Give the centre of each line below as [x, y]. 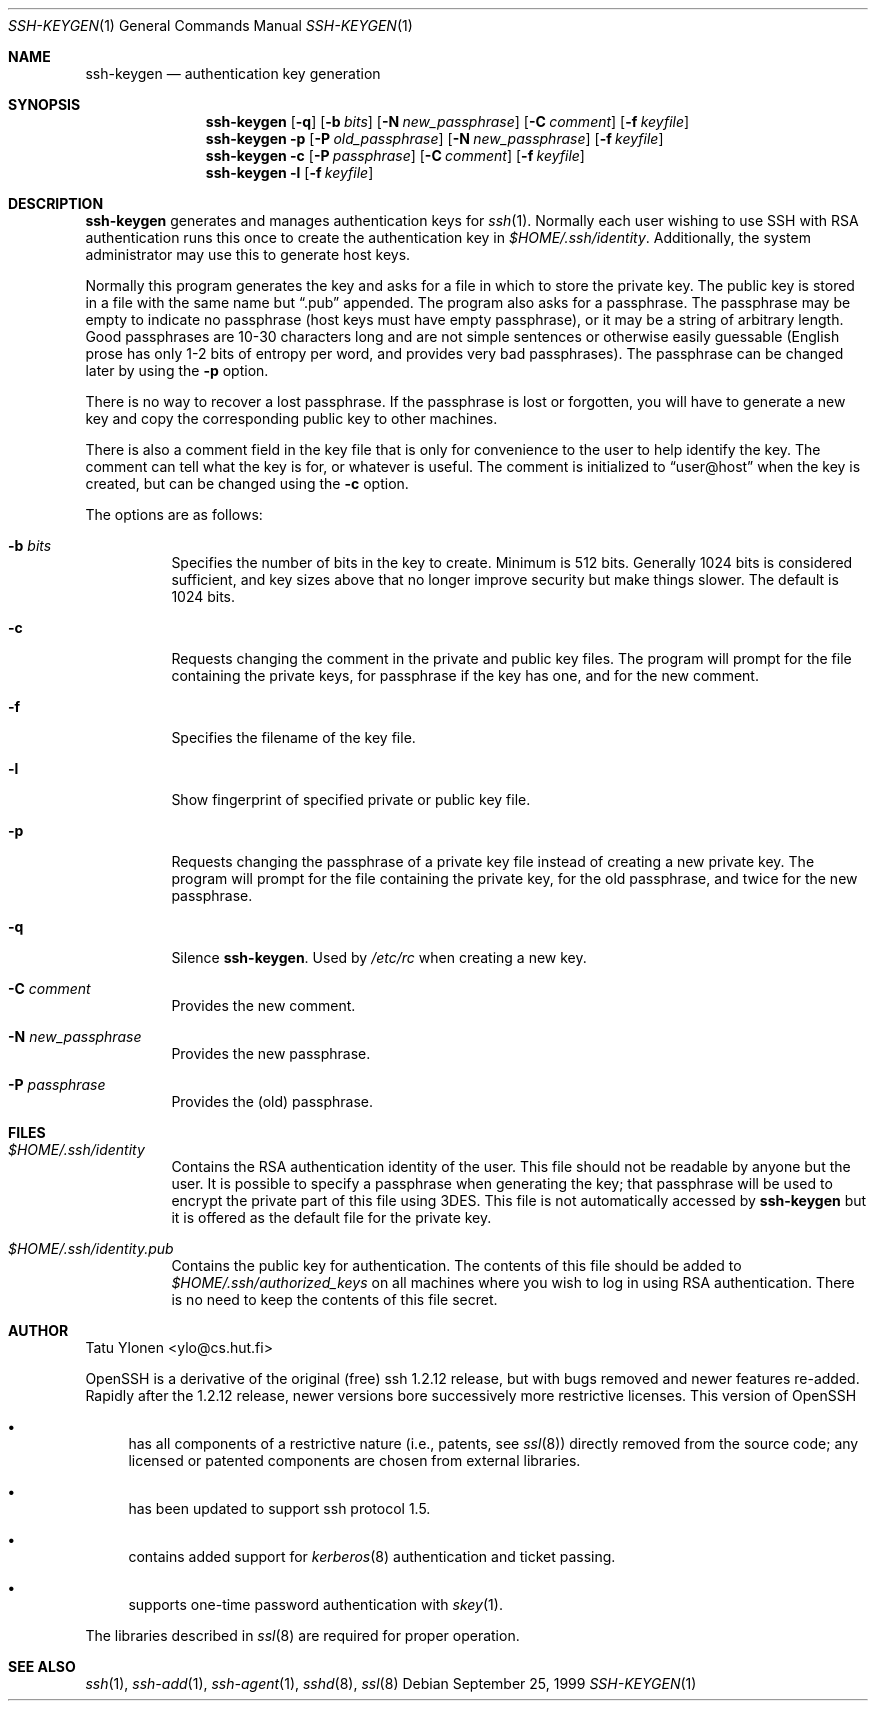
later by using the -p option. [177, 370]
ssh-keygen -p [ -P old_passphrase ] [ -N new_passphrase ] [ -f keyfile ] [434, 138]
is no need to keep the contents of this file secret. [334, 1299]
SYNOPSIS [44, 104]
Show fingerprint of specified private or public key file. [351, 799]
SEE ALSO [42, 1666]
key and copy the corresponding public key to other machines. [291, 418]
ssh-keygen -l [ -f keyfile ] [289, 172]
